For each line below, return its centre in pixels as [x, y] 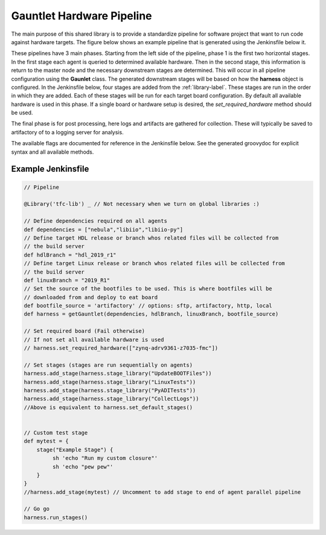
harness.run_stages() [56, 517]
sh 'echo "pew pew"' [83, 467]
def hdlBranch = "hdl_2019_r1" [70, 255]
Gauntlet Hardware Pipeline [81, 16]
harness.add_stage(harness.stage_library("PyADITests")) [110, 390]
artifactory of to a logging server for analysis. [67, 132]
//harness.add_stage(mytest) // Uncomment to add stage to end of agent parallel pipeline [162, 492]
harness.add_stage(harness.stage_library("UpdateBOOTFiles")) [118, 373]
